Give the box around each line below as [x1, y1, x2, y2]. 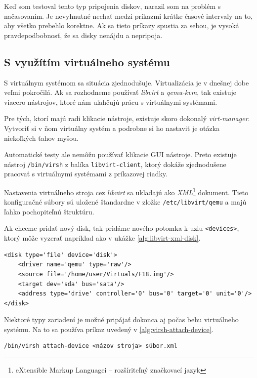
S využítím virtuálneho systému [4, 54, 170, 69]
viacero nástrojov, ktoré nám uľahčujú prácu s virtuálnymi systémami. [4, 96, 217, 107]
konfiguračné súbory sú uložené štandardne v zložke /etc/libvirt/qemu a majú [4, 197, 247, 207]
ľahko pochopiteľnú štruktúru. [4, 206, 94, 216]
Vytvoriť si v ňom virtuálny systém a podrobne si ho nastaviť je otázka [4, 123, 220, 133]
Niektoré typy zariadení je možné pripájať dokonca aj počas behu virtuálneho [4, 314, 239, 325]
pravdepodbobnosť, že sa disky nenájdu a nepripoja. [4, 30, 163, 40]
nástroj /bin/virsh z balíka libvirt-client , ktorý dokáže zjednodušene [4, 159, 226, 169]
